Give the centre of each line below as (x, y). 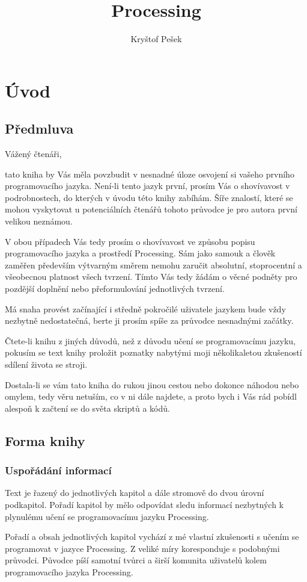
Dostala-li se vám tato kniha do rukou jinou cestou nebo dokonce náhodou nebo (152, 384)
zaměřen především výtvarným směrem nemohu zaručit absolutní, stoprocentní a (153, 265)
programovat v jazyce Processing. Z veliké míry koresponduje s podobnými (142, 548)
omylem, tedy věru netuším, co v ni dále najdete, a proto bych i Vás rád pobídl (151, 396)
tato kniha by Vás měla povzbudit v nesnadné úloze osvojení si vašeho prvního (150, 174)
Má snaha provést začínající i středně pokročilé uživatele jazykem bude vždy (145, 308)
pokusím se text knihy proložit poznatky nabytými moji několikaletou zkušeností (153, 352)
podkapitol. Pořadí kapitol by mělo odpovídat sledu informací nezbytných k (144, 504)
